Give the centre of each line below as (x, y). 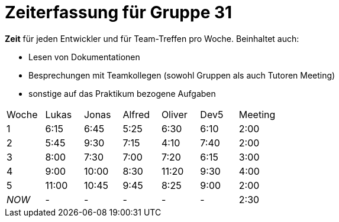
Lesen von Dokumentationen (84, 57)
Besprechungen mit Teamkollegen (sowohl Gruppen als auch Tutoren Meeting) (182, 75)
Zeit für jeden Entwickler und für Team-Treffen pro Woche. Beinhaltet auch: (152, 38)
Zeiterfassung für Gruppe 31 (119, 12)
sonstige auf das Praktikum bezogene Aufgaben (122, 93)
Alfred (136, 114)
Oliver (174, 114)
